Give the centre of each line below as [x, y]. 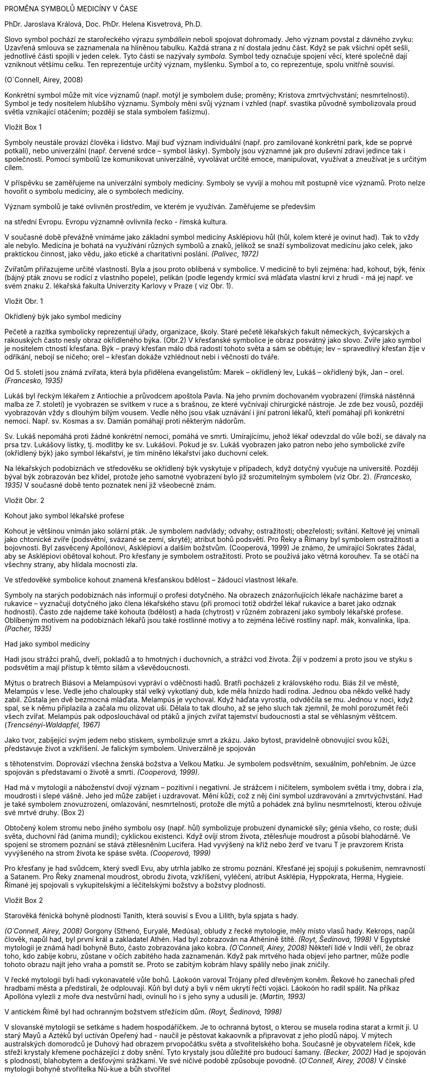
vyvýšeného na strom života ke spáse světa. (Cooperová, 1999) [108, 853]
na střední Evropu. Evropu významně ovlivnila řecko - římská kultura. [116, 222]
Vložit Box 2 [24, 900]
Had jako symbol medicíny [47, 644]
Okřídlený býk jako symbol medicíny [63, 316]
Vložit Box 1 [23, 127]
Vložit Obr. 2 [25, 500]
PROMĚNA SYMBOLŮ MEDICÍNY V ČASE [71, 9]
